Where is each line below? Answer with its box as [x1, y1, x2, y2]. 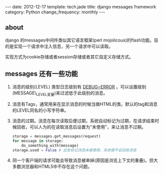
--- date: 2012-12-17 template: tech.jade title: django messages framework [5, 4, 157, 9]
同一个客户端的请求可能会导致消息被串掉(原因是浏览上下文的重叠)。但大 [12, 157, 159, 163]
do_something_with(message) [21, 143, 79, 148]
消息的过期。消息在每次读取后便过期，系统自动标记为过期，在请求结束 [12, 118, 155, 124]
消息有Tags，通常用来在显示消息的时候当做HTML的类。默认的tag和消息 [12, 101, 158, 107]
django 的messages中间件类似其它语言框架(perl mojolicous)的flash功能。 [5, 37, 154, 43]
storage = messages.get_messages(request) [12, 134, 101, 139]
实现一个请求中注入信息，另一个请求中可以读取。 [13, 43, 113, 49]
